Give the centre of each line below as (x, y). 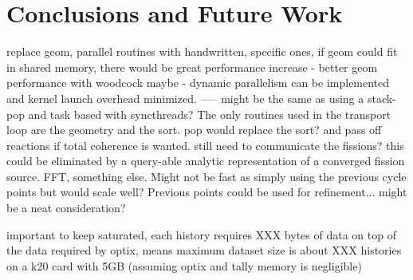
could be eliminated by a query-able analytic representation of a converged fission (206, 161)
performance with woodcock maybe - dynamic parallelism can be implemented (198, 83)
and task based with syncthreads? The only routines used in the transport (210, 114)
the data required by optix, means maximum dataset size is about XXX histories (204, 250)
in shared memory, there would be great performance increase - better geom (192, 67)
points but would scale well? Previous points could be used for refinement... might (207, 192)
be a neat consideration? (66, 208)
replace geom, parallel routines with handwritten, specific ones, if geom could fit (202, 51)
